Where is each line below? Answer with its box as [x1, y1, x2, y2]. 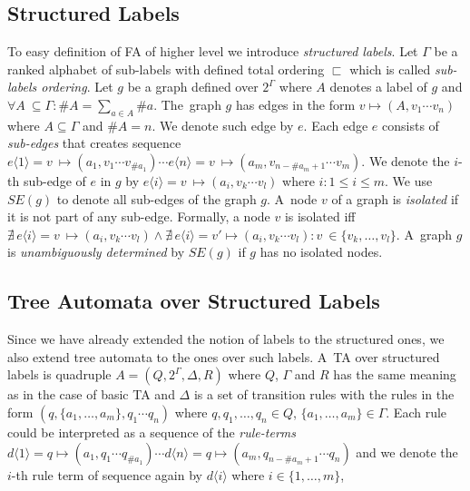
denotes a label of [329, 77, 427, 96]
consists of [382, 115, 439, 134]
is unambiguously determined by [7, 242, 185, 261]
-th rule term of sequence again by [11, 465, 202, 484]
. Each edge [303, 115, 368, 134]
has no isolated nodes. [259, 242, 383, 261]
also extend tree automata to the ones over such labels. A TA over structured [7, 347, 440, 366]
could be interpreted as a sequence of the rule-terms [7, 422, 296, 441]
